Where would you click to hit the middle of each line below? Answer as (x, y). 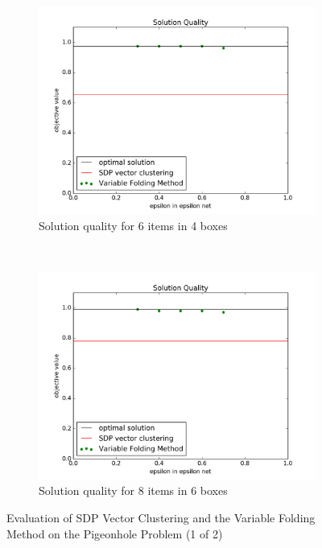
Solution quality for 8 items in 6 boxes (133, 490)
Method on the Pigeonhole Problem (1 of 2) (115, 533)
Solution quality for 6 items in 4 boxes (133, 225)
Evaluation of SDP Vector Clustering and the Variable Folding (161, 517)
